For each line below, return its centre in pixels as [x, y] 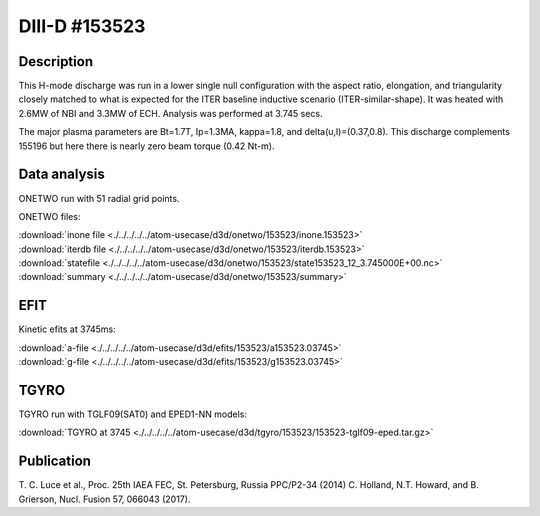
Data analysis [61, 174]
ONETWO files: [49, 216]
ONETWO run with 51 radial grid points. [99, 198]
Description [56, 61]
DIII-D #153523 [82, 26]
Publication [55, 461]
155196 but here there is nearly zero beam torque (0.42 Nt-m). [146, 146]
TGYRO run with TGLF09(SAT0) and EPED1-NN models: [132, 414]
